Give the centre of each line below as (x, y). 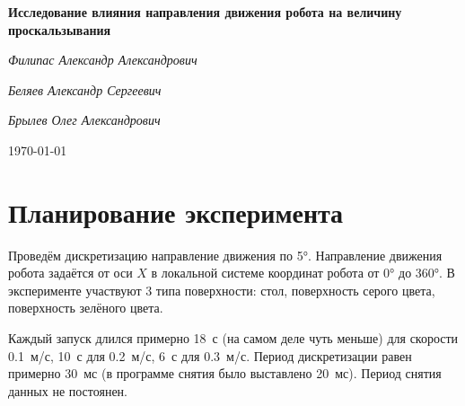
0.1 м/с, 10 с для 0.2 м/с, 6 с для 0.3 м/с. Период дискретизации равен (210, 355)
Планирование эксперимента (176, 212)
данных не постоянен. (68, 390)
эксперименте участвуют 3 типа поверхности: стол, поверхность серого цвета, (222, 290)
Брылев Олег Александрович (84, 120)
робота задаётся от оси (70, 273)
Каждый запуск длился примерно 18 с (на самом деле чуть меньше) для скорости (233, 338)
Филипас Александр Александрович (103, 60)
